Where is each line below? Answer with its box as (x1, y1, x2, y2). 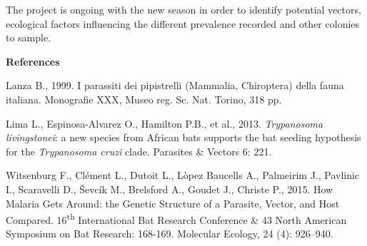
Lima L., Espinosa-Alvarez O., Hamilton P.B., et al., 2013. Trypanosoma (6, 116, 323, 130)
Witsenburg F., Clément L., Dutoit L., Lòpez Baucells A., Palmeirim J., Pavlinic (6, 168, 360, 183)
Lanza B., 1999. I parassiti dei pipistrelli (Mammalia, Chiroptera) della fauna (6, 78, 344, 93)
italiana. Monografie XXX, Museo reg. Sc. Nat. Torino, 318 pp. (6, 91, 282, 106)
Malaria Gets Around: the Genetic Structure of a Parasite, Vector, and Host (6, 195, 340, 210)
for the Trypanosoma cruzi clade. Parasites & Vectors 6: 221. (6, 143, 272, 158)
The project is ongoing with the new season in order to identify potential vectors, (6, 2, 361, 16)
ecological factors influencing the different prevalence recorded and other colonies (6, 16, 360, 31)
